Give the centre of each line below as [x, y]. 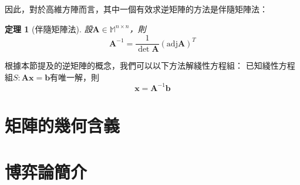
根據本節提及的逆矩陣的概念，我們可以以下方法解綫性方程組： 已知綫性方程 [150, 65]
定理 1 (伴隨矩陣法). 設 [49, 28]
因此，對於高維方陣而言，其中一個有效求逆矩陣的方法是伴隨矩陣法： [136, 9]
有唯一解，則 [75, 77]
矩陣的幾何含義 [63, 125]
